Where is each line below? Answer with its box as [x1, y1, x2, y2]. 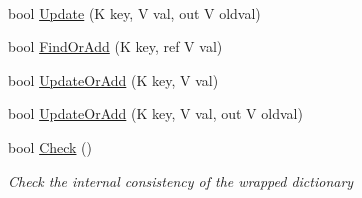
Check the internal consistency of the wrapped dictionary [8, 170, 354, 191]
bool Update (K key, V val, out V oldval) [8, 2, 261, 23]
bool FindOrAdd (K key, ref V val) [8, 36, 223, 57]
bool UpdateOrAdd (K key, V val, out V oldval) [8, 103, 303, 124]
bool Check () [8, 136, 93, 157]
